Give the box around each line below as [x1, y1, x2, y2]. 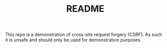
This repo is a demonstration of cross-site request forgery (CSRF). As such [5, 31, 162, 38]
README [66, 3, 105, 15]
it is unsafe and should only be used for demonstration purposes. [5, 37, 142, 43]
